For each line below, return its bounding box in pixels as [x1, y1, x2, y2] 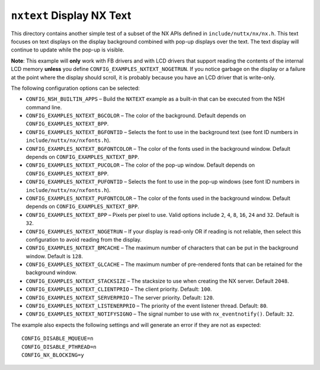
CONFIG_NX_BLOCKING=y [21, 352, 84, 358]
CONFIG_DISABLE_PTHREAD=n [21, 343, 97, 350]
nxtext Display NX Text [11, 9, 132, 22]
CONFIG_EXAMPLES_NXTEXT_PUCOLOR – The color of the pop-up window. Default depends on [25, 161, 255, 168]
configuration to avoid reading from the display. [25, 236, 142, 243]
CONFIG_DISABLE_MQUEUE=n [21, 335, 94, 342]
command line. [25, 103, 62, 111]
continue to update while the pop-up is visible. [11, 46, 124, 53]
